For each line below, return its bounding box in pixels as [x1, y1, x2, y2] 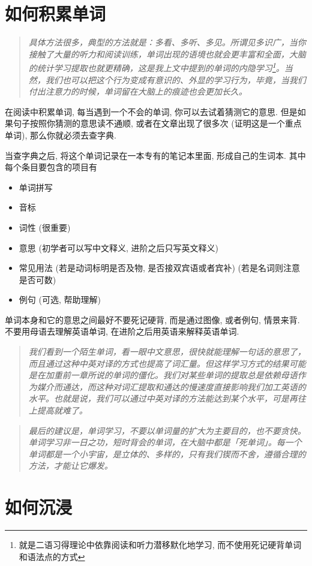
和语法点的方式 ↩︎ [19, 550, 85, 562]
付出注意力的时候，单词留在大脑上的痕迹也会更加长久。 [28, 85, 247, 98]
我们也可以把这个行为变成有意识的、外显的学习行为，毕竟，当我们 [45, 73, 306, 86]
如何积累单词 [5, 1, 106, 26]
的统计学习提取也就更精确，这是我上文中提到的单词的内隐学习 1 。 [28, 60, 284, 74]
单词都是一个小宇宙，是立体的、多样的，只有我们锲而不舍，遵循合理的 [28, 447, 306, 460]
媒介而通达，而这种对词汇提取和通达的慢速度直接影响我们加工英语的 [37, 380, 306, 393]
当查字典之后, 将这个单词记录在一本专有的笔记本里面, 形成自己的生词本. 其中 [5, 149, 306, 161]
